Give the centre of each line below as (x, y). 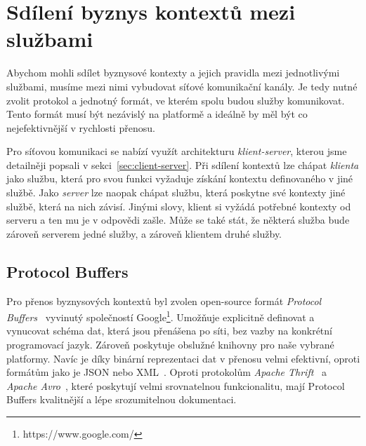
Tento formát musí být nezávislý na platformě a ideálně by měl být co (157, 114)
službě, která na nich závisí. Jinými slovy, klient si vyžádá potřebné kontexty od (179, 206)
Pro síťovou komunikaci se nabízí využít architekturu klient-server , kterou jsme (177, 151)
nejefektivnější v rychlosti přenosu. (81, 127)
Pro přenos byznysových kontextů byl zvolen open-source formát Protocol (164, 300)
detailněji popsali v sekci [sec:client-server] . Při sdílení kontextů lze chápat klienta (183, 164)
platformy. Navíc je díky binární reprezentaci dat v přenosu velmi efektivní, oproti (183, 358)
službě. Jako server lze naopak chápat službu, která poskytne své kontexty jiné (176, 192)
